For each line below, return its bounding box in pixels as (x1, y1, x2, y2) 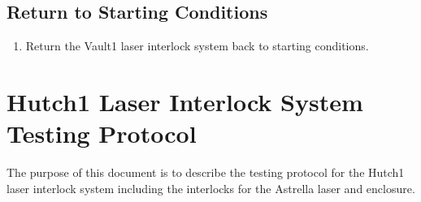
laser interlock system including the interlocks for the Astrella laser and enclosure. (7, 179, 415, 196)
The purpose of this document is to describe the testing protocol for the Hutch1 (7, 164, 405, 181)
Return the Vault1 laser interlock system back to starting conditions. (25, 37, 369, 54)
